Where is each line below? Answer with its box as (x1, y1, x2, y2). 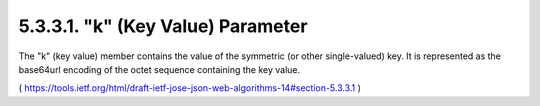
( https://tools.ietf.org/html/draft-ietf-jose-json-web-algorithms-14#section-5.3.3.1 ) (18, 82, 362, 94)
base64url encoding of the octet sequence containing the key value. (18, 63, 301, 75)
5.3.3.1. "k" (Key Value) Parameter (18, 15, 308, 37)
